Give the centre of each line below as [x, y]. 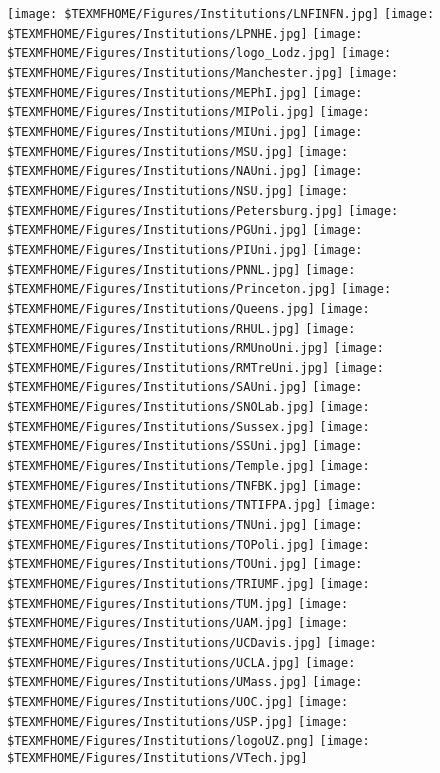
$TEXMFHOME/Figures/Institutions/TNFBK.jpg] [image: [185, 485]
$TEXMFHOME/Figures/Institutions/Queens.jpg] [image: [188, 308]
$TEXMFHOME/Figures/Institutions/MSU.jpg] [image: [178, 151]
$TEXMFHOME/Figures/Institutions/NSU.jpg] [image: [178, 190]
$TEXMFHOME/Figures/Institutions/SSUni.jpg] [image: [185, 446]
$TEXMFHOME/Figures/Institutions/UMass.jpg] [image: [185, 682]
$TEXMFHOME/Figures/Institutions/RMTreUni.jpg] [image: [195, 367]
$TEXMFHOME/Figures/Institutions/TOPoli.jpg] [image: [188, 544]
